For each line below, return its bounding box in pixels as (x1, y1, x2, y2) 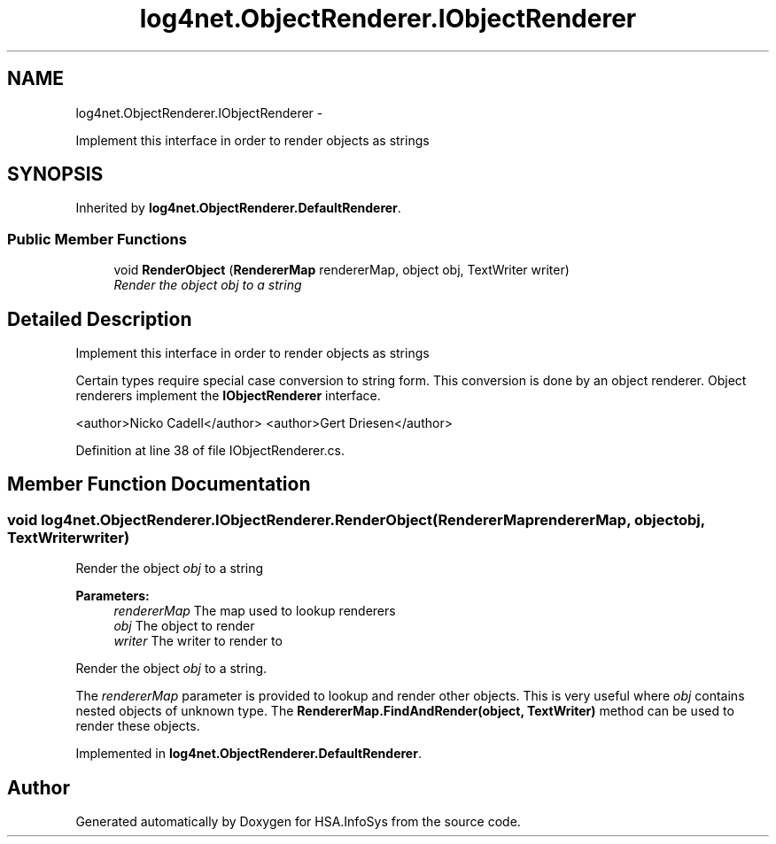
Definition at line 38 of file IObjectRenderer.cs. (75, 443, 345, 459)
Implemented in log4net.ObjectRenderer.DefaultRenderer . (75, 746, 422, 762)
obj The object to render (113, 618, 255, 634)
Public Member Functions (7, 229, 187, 248)
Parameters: (75, 588, 150, 604)
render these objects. (75, 718, 200, 734)
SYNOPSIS (7, 163, 104, 186)
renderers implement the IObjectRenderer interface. (75, 388, 381, 404)
